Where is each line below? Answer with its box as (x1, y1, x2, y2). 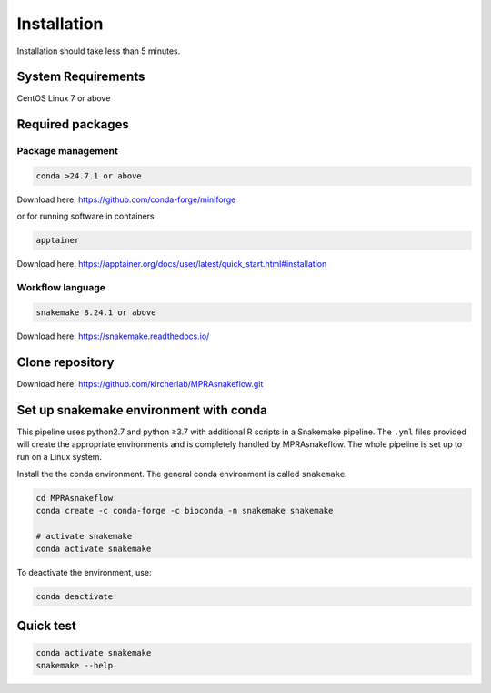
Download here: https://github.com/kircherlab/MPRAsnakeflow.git (16, 378, 264, 389)
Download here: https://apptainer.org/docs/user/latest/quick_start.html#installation (16, 259, 327, 270)
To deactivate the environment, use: (16, 567, 152, 578)
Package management (16, 145, 118, 158)
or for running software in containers (16, 210, 155, 222)
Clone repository (16, 354, 115, 370)
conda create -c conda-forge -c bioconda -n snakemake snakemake (35, 505, 334, 516)
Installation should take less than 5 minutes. (16, 46, 181, 56)
